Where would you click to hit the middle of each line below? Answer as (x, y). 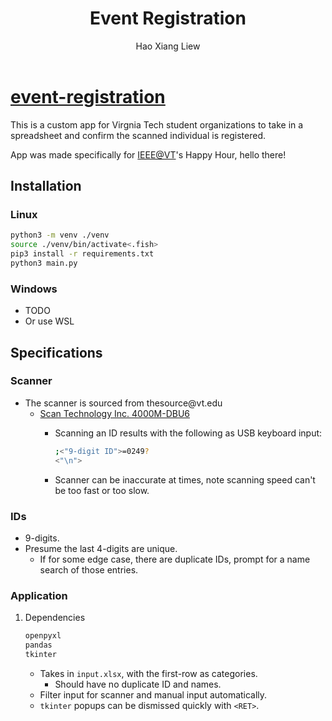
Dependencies (55, 618)
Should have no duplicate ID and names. (138, 684)
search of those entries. (89, 569)
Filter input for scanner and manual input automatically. (153, 694)
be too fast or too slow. (102, 490)
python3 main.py (44, 263)
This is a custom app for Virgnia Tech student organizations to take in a (157, 124)
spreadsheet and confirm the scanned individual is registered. (138, 135)
